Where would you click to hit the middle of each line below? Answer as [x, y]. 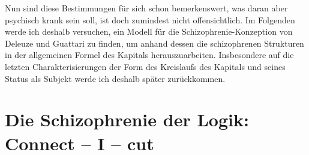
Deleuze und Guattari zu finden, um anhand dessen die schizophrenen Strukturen [154, 43]
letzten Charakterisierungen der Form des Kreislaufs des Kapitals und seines [145, 66]
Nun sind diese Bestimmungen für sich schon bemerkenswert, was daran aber [146, 8]
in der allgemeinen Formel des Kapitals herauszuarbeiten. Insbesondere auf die [149, 55]
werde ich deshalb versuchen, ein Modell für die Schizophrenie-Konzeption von [149, 31]
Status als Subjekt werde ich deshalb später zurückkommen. [115, 78]
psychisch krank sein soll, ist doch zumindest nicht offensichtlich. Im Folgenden [150, 19]
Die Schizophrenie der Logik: [127, 119]
